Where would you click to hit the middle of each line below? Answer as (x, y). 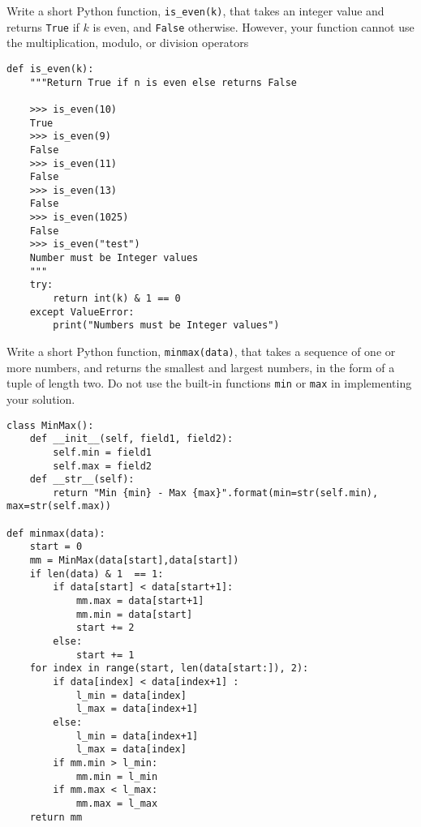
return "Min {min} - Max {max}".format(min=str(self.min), (216, 493)
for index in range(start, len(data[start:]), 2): (169, 668)
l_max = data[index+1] (137, 709)
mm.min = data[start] (134, 614)
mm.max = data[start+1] (140, 601)
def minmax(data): (56, 533)
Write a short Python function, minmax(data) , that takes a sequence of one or (201, 351)
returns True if (43, 26)
